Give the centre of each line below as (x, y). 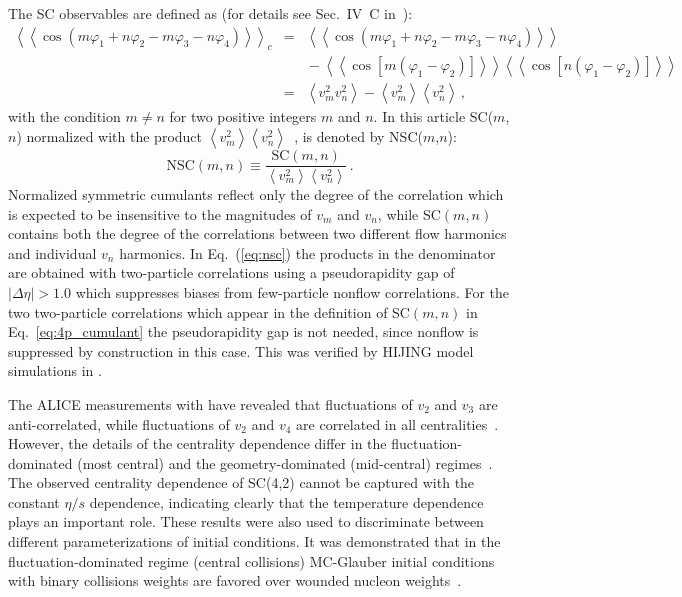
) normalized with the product (109, 136)
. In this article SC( (433, 116)
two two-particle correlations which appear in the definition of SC (209, 311)
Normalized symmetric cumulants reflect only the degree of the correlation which (256, 193)
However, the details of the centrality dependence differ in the (197, 443)
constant (34, 501)
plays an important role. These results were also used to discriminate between (246, 521)
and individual (52, 252)
